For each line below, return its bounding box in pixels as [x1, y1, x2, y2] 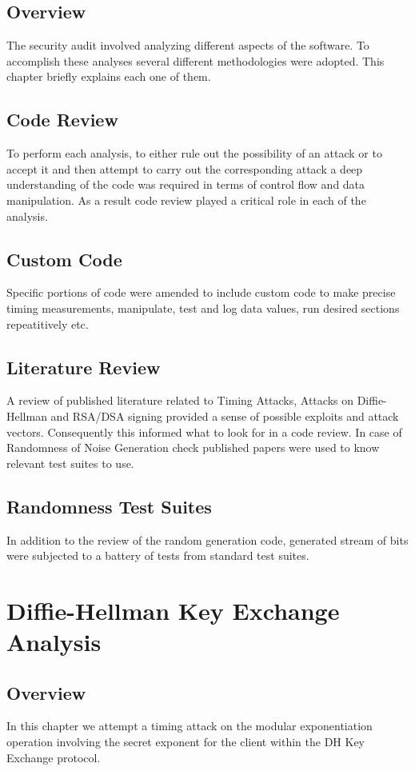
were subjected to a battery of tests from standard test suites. [6, 547, 309, 564]
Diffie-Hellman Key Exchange [6, 593, 340, 626]
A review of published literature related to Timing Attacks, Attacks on [6, 392, 353, 409]
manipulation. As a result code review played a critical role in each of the [6, 191, 366, 208]
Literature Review [6, 354, 161, 379]
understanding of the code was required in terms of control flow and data [6, 176, 365, 193]
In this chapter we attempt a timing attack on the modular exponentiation [6, 717, 373, 734]
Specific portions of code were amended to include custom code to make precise [6, 284, 396, 301]
